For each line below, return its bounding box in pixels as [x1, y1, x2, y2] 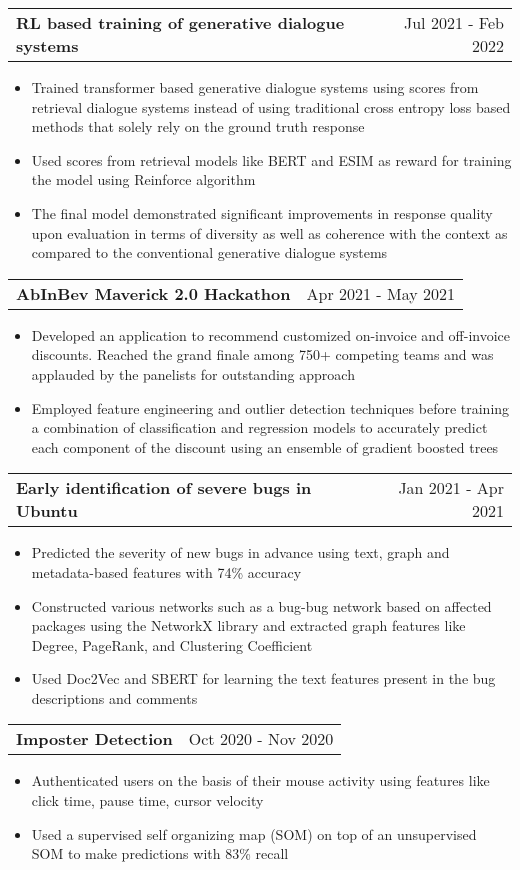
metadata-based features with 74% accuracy [31, 561, 302, 582]
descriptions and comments [31, 687, 198, 708]
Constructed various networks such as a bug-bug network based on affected [31, 595, 492, 616]
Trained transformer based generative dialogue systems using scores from [31, 77, 479, 97]
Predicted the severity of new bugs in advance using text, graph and [31, 542, 450, 563]
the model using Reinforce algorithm [31, 169, 256, 190]
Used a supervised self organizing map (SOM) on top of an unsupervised [31, 823, 477, 844]
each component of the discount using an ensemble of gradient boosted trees [31, 436, 499, 457]
